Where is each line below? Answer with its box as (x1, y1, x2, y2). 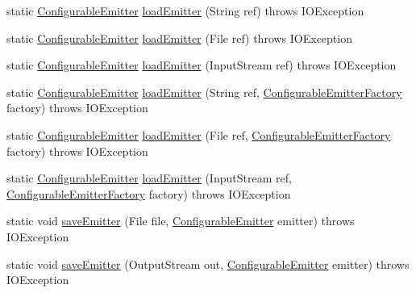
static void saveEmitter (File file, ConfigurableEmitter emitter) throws (6, 212, 355, 229)
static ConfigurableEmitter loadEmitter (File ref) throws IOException (6, 29, 352, 46)
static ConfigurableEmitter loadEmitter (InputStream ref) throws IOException (6, 57, 397, 73)
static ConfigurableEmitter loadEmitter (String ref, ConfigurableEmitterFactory (6, 83, 402, 100)
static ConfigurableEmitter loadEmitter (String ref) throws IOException (6, 2, 364, 19)
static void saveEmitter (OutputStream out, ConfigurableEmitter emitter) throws (6, 255, 410, 272)
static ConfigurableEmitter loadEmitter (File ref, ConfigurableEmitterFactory (6, 126, 391, 143)
